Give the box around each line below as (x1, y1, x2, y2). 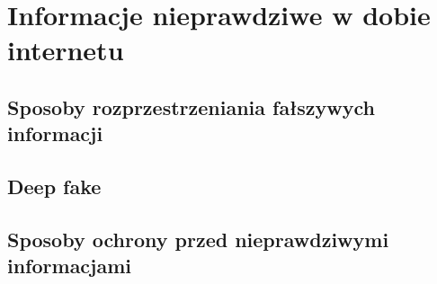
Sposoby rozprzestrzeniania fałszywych (7, 93, 376, 120)
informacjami (7, 252, 132, 280)
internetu (7, 31, 124, 68)
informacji (7, 120, 103, 147)
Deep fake (7, 173, 102, 200)
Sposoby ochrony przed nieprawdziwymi (7, 225, 389, 253)
